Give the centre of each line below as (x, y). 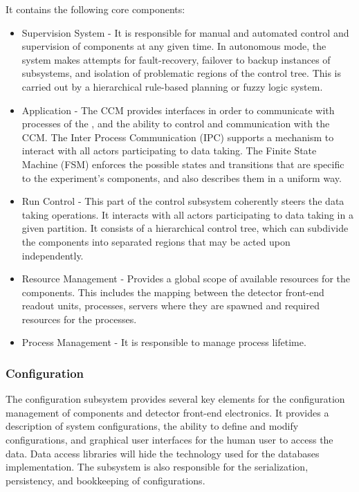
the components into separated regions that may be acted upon (156, 241)
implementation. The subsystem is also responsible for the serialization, (157, 467)
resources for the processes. (79, 319)
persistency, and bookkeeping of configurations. (105, 480)
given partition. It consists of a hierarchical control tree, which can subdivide (185, 228)
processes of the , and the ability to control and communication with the (176, 124)
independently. (53, 255)
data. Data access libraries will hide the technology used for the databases (163, 453)
